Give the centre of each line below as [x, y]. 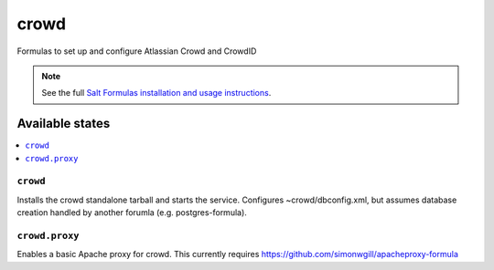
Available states [64, 124]
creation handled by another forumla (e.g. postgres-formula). [132, 213]
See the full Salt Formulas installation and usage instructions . [156, 93]
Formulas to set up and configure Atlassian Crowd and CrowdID [137, 51]
